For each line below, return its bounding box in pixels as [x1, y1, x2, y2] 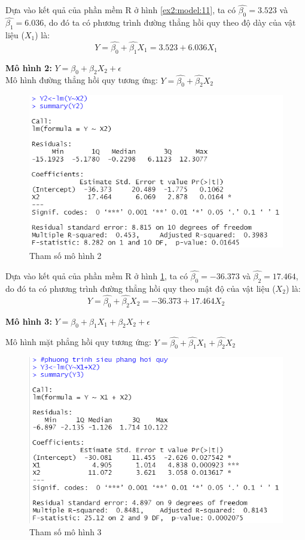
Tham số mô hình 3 [29, 525, 102, 538]
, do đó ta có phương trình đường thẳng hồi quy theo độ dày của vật [44, 16, 296, 29]
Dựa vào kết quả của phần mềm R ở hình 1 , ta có [5, 270, 188, 282]
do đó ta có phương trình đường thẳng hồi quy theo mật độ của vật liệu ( [5, 282, 276, 294]
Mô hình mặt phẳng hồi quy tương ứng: [5, 335, 151, 348]
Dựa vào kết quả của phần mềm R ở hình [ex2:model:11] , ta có [5, 4, 236, 16]
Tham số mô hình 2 [29, 249, 102, 262]
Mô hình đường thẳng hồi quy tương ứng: [5, 74, 158, 86]
